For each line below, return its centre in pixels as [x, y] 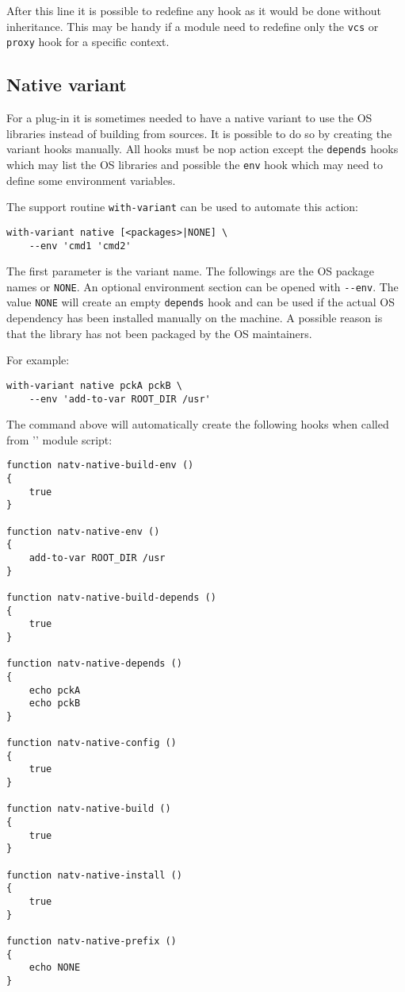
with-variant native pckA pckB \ [94, 385]
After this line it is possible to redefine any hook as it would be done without [194, 10]
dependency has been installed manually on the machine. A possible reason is [195, 318]
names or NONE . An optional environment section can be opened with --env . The [202, 286]
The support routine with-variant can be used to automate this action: [183, 207]
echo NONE [55, 968]
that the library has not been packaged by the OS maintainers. [159, 333]
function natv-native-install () [94, 875]
